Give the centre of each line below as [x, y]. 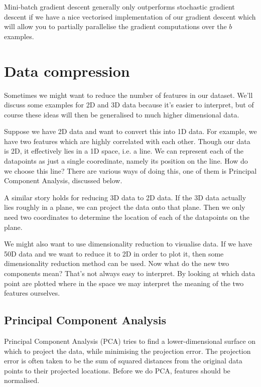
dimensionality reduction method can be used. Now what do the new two [117, 263]
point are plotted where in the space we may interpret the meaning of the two [124, 283]
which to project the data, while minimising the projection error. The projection [127, 351]
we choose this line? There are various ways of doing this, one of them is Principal [130, 170]
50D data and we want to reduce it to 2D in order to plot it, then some [114, 253]
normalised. [22, 380]
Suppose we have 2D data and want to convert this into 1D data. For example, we [130, 131]
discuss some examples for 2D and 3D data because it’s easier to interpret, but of [129, 105]
